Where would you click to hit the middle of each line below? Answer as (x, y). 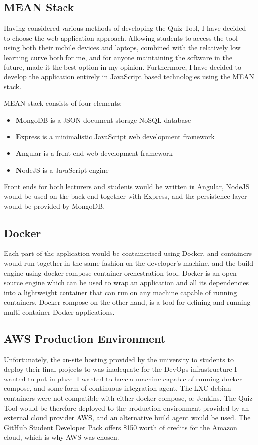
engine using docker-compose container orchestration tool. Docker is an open (120, 273)
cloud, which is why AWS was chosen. (62, 437)
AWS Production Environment (85, 338)
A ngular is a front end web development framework (94, 153)
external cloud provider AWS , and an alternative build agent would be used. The (127, 417)
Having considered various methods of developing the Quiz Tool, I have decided (125, 28)
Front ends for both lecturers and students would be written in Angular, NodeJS (127, 186)
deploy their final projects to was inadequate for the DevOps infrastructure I (121, 369)
